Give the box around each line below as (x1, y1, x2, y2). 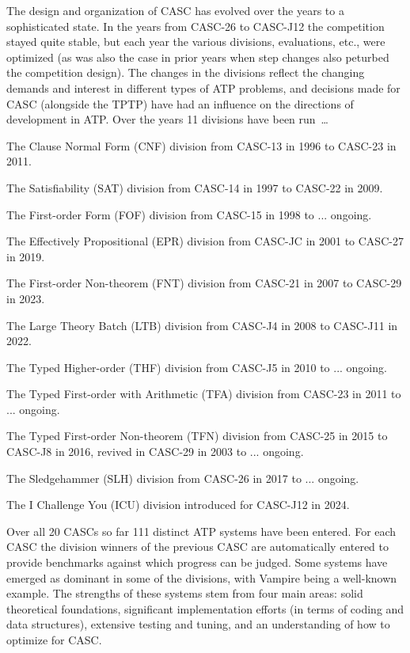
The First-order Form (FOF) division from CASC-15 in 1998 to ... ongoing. (6, 206, 372, 222)
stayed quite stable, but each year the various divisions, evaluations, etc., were (6, 33, 385, 50)
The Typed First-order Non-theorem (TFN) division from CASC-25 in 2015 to (6, 427, 388, 444)
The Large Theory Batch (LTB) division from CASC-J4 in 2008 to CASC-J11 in (6, 317, 398, 333)
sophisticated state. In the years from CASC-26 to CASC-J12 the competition (6, 17, 385, 34)
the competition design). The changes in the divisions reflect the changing (6, 64, 365, 81)
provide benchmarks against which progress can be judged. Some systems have (6, 554, 388, 571)
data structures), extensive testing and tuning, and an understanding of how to (6, 616, 390, 632)
